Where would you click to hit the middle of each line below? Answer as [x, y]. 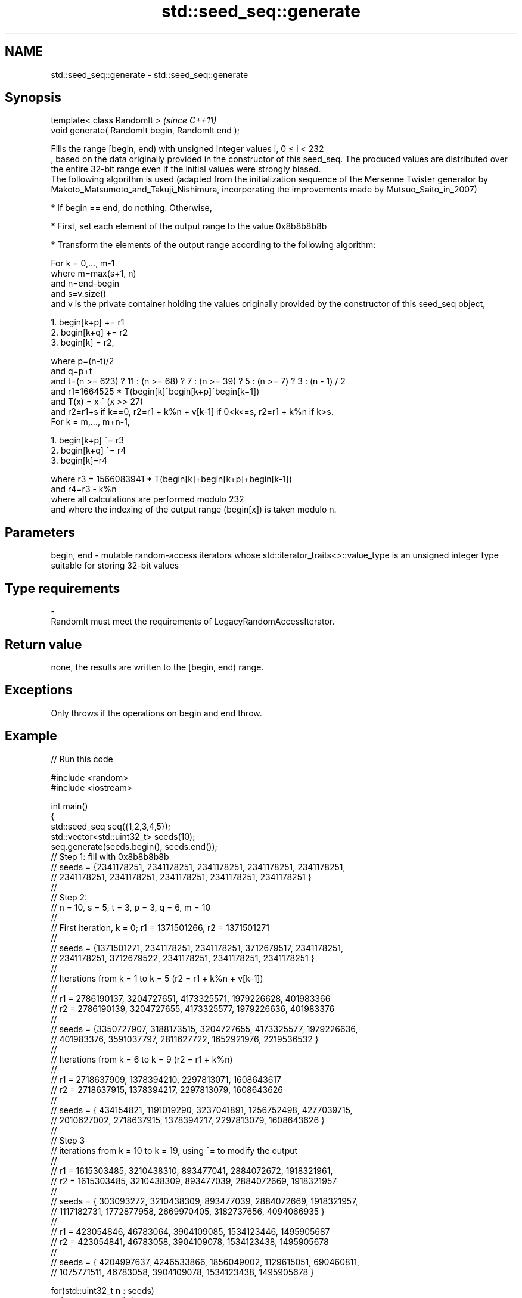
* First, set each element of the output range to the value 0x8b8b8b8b [189, 226]
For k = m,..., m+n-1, [90, 422]
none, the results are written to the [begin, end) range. [157, 667]
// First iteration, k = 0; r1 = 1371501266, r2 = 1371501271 [160, 927]
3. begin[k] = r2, [83, 343]
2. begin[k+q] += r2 [89, 333]
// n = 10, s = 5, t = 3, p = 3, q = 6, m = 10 [131, 907]
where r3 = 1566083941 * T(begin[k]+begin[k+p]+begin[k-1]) [171, 479]
